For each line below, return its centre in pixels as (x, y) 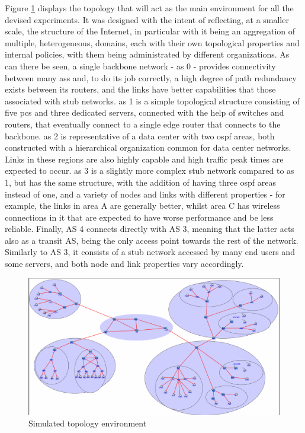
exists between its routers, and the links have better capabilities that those (140, 89)
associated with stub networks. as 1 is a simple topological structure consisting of (152, 101)
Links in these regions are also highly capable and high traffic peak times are (144, 159)
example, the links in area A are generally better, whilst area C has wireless (142, 206)
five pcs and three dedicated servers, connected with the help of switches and (145, 112)
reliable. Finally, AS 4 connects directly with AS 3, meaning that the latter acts (150, 229)
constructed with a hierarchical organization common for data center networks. (148, 147)
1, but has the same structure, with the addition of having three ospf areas (140, 182)
